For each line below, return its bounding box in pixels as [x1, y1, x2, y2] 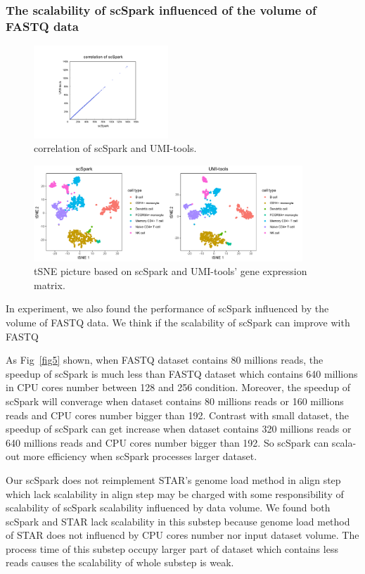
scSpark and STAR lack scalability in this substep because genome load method [6, 514, 350, 528]
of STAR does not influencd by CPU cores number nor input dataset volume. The [6, 528, 359, 542]
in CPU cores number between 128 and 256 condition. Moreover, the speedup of [6, 380, 351, 395]
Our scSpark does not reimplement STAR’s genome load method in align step [6, 472, 341, 487]
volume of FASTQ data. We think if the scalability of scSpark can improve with [6, 314, 350, 329]
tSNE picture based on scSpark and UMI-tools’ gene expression [34, 264, 307, 279]
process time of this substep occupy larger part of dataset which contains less [6, 541, 338, 556]
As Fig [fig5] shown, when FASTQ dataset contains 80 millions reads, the [6, 352, 324, 367]
